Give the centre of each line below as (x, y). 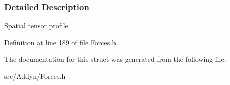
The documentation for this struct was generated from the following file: (115, 59)
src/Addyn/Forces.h (35, 76)
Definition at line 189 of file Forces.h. (61, 42)
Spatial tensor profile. (37, 25)
